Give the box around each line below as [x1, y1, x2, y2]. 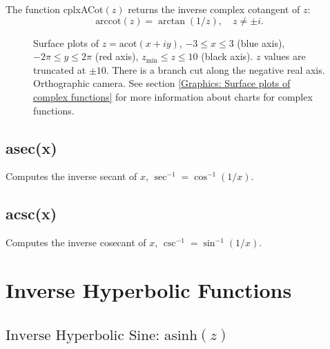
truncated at [33, 62, 86, 77]
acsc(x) [6, 203, 57, 224]
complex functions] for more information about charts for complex [33, 89, 313, 103]
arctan [158, 16, 185, 26]
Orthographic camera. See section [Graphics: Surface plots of [33, 76, 291, 90]
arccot [95, 16, 122, 26]
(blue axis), [237, 35, 285, 50]
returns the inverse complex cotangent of [128, 2, 300, 16]
